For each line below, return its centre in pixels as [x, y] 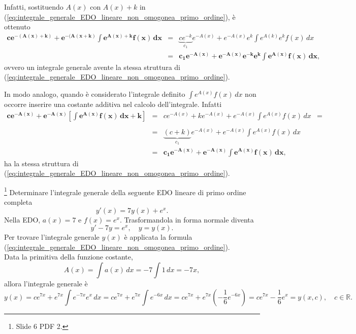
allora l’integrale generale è [46, 283]
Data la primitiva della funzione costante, [69, 257]
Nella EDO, [22, 219]
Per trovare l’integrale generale [52, 237]
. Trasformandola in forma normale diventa [187, 219]
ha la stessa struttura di [41, 163]
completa [18, 202]
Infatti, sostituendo [34, 7]
